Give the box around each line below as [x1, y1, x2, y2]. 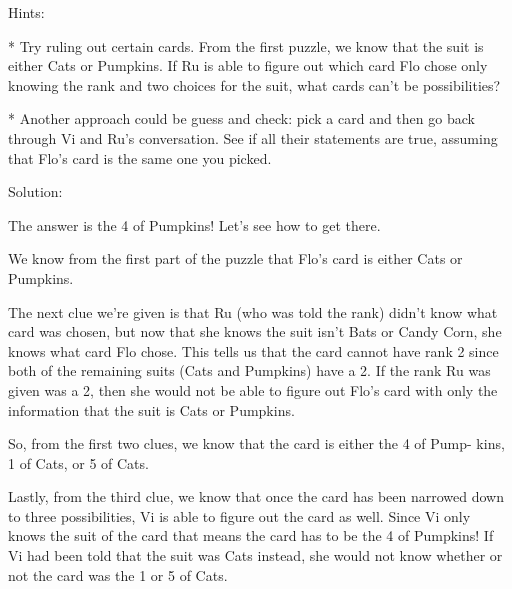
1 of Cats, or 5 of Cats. [8, 452, 149, 473]
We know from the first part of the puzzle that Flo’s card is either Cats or [8, 248, 463, 269]
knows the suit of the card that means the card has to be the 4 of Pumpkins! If [8, 525, 494, 546]
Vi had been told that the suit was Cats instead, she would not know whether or [8, 545, 503, 566]
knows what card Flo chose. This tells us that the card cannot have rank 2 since [8, 340, 499, 361]
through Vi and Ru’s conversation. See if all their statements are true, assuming [8, 127, 498, 148]
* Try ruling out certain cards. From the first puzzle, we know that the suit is [8, 35, 484, 56]
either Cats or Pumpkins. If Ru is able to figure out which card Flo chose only [8, 55, 488, 76]
